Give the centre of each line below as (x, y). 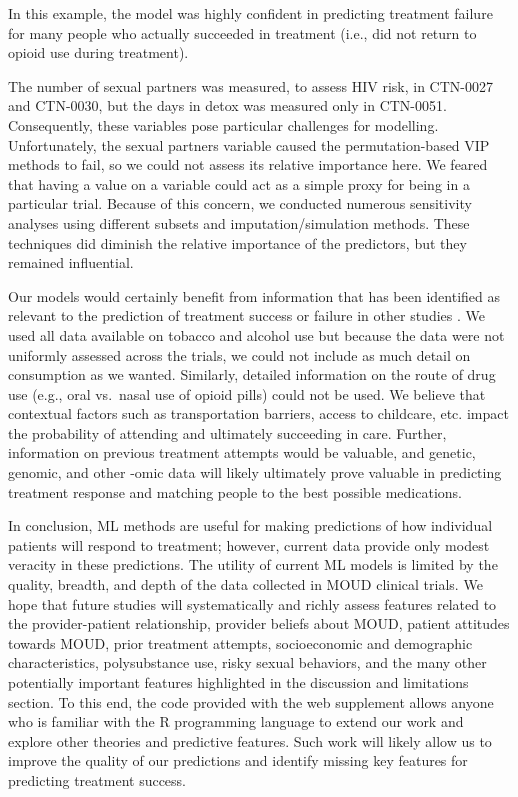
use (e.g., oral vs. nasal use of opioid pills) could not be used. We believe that (247, 393)
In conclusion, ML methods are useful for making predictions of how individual (250, 525)
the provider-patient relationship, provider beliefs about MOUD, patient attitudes (259, 623)
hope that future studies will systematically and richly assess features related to (252, 603)
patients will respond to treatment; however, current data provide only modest (249, 544)
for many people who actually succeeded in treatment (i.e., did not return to (242, 32)
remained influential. (71, 262)
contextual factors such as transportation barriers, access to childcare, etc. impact (258, 413)
